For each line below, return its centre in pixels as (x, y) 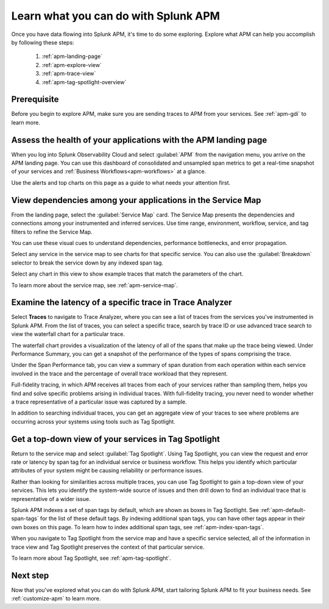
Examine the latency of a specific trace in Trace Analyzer (122, 303)
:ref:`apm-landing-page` (72, 56)
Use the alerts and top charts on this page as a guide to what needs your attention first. (121, 182)
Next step (30, 575)
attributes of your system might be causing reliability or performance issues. (107, 471)
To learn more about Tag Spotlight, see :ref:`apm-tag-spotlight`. (91, 558)
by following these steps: (43, 42)
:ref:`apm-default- (283, 510)
